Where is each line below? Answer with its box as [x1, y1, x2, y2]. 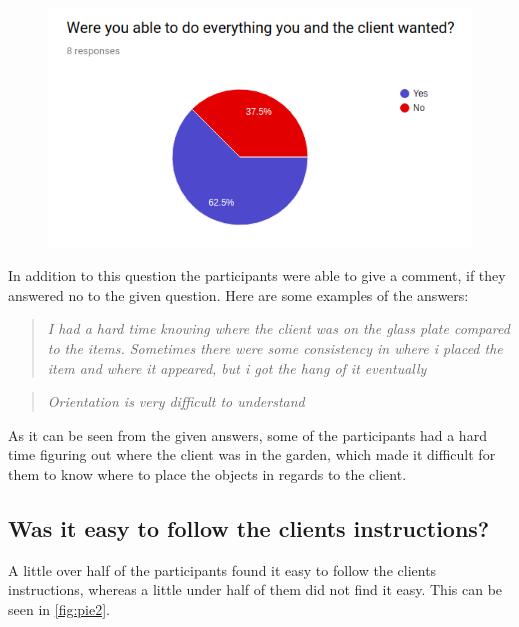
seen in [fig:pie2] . [8, 598, 110, 619]
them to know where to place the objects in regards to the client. [8, 463, 407, 484]
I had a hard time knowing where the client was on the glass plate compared [47, 318, 510, 339]
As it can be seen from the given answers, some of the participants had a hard [8, 424, 487, 445]
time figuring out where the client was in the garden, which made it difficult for [8, 444, 496, 465]
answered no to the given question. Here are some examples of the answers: [8, 284, 469, 305]
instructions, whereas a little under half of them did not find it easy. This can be [8, 579, 503, 600]
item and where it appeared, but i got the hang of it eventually [47, 357, 427, 378]
